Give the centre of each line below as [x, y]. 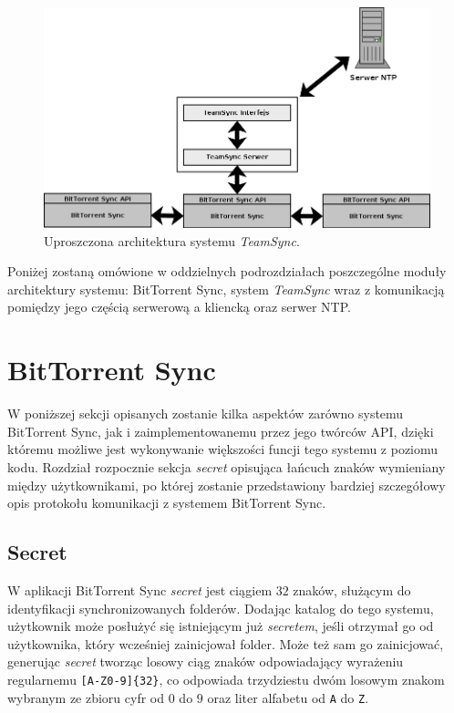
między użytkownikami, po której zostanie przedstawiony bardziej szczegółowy [227, 485]
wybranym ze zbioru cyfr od [86, 697]
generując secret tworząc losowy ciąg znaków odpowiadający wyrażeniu [206, 661]
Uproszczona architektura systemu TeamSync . [172, 240]
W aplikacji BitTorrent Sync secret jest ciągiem [140, 589]
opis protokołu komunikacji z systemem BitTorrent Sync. [167, 503]
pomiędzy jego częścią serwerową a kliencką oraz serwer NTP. [179, 307]
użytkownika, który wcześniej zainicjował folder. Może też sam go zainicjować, [226, 643]
